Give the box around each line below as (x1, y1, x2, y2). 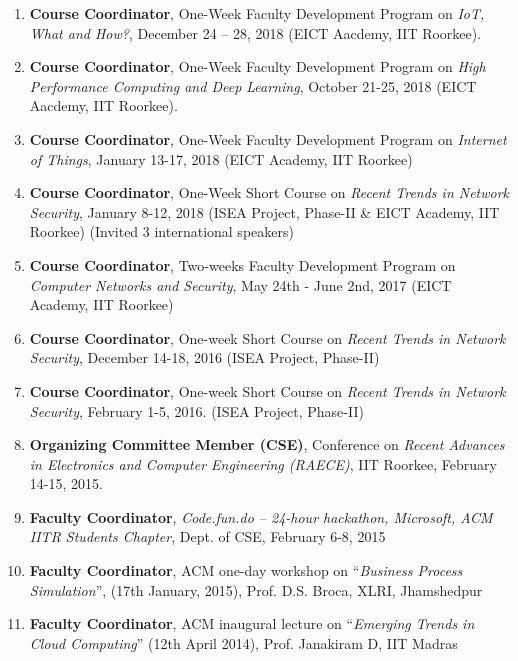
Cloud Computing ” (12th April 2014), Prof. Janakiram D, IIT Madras (29, 632, 458, 653)
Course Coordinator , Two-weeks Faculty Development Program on (29, 254, 456, 275)
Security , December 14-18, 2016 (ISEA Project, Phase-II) (29, 347, 380, 368)
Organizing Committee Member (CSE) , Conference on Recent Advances (29, 434, 505, 455)
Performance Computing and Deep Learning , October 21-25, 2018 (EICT (29, 75, 477, 96)
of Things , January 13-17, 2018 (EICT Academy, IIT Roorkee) (29, 148, 413, 169)
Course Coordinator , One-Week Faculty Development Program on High (29, 56, 486, 77)
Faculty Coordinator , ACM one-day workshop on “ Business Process (29, 560, 463, 581)
